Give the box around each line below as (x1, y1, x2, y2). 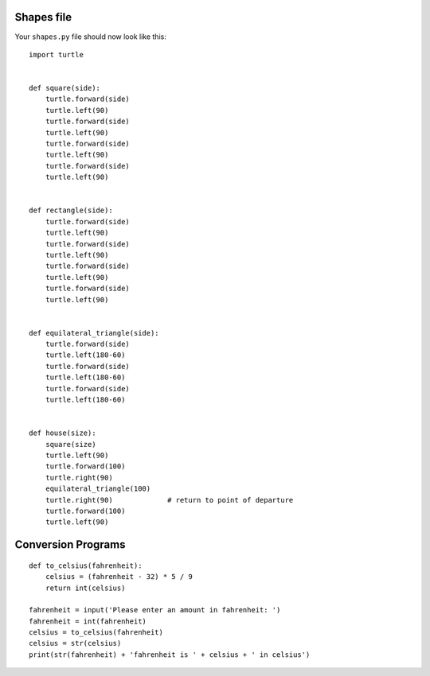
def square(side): (29, 84, 101, 93)
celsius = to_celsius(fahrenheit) (29, 628, 163, 637)
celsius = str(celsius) (29, 639, 122, 648)
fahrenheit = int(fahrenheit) (29, 616, 147, 626)
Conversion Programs (14, 538, 126, 552)
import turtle (29, 50, 84, 59)
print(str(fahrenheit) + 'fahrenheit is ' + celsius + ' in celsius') (29, 650, 311, 659)
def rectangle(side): (29, 206, 113, 215)
